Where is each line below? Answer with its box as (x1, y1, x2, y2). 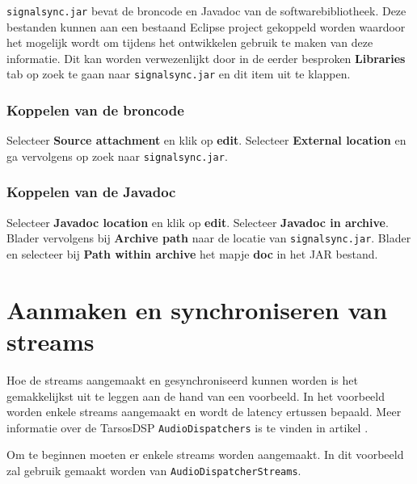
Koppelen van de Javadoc (6, 182, 176, 202)
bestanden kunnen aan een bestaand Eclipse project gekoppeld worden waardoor (6, 18, 406, 35)
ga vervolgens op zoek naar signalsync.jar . (6, 147, 228, 164)
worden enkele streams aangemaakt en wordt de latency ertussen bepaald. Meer (6, 403, 402, 420)
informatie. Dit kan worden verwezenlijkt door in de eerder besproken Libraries (6, 49, 406, 66)
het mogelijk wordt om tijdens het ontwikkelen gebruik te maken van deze (6, 34, 373, 51)
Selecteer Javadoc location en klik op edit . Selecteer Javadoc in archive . (6, 213, 389, 230)
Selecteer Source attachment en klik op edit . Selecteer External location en (6, 132, 406, 149)
